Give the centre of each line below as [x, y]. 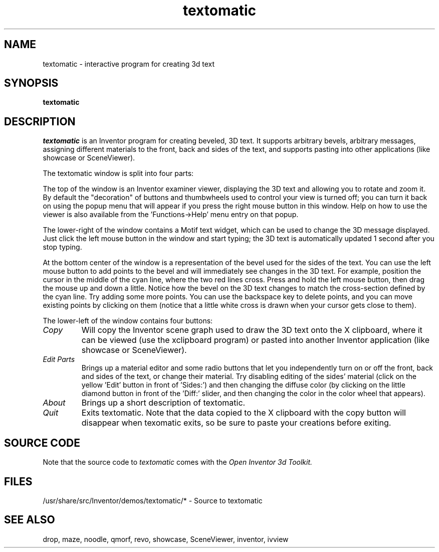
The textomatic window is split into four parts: [118, 173]
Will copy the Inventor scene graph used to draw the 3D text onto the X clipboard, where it [252, 330]
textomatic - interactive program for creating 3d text [129, 64]
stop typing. [62, 247]
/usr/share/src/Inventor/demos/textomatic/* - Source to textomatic [153, 500]
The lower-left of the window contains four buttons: [128, 321]
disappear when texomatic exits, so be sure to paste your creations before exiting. [236, 423]
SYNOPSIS [31, 83]
